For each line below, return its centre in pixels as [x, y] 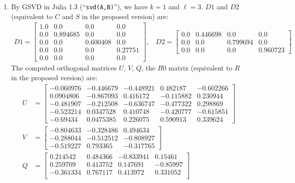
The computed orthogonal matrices [64, 68]
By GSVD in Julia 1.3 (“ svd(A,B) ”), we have [79, 6]
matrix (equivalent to [201, 68]
